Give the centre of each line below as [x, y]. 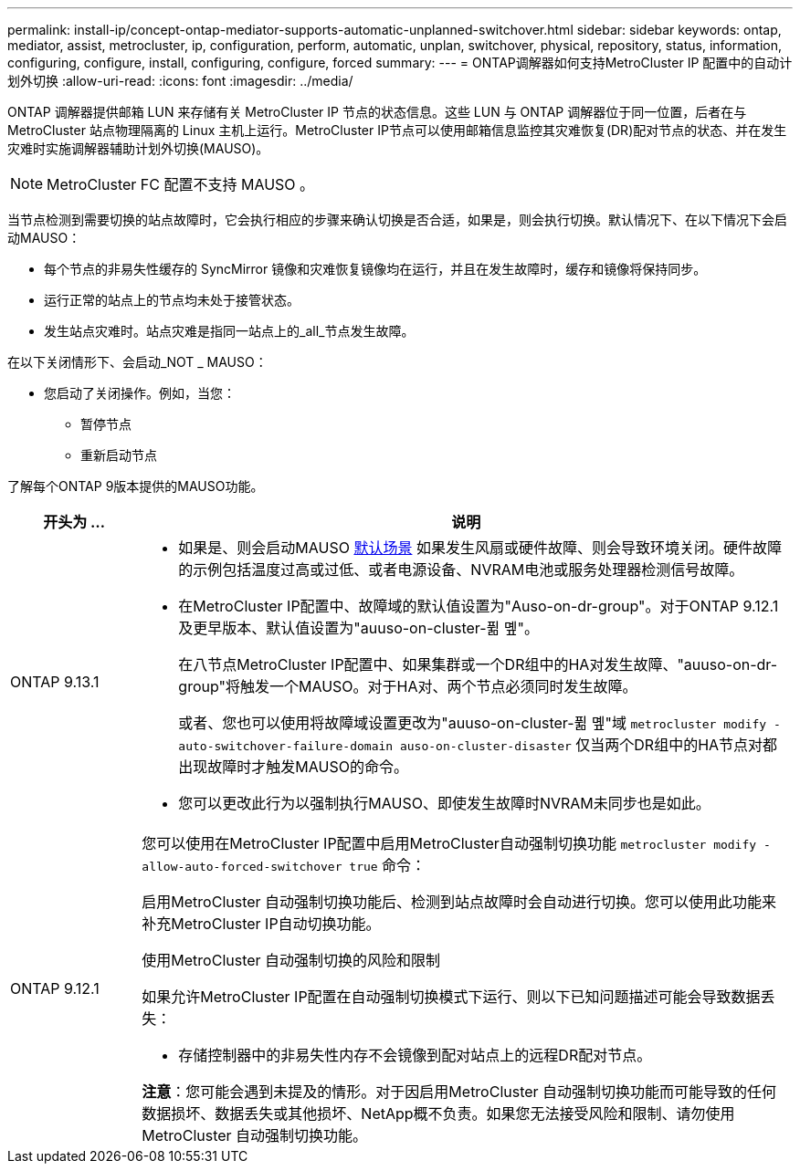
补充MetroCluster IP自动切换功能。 [261, 924]
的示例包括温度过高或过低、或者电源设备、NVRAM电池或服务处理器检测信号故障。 [461, 570]
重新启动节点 [119, 455]
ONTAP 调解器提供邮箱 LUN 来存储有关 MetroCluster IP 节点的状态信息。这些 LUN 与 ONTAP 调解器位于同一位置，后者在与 [377, 112]
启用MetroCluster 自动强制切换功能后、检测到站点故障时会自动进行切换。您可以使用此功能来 [459, 902]
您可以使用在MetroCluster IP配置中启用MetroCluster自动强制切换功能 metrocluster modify [449, 843]
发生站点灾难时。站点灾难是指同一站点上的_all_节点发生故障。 [229, 331]
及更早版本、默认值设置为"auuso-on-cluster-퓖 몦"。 [358, 628]
